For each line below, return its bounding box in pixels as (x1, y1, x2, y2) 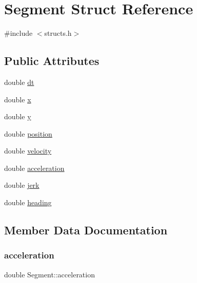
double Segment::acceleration (4, 269, 95, 279)
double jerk (4, 180, 40, 190)
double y (4, 111, 31, 122)
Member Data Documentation (4, 222, 168, 238)
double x (4, 94, 31, 104)
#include (4, 28, 33, 38)
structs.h (44, 28, 72, 38)
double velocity (4, 145, 52, 156)
